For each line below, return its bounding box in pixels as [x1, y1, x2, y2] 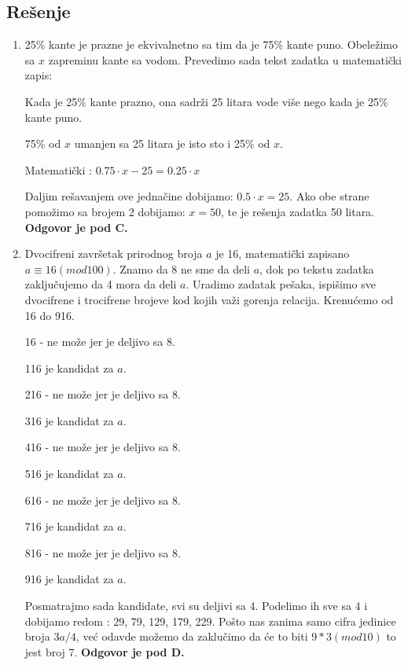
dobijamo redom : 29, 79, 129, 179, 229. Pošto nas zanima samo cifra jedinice [24, 612, 396, 629]
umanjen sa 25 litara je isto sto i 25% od [74, 135, 270, 152]
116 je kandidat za [24, 359, 114, 376]
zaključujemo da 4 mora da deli [24, 276, 177, 292]
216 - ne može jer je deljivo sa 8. [24, 386, 181, 402]
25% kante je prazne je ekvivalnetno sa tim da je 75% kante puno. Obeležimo [24, 36, 398, 53]
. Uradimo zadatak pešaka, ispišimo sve [186, 276, 376, 292]
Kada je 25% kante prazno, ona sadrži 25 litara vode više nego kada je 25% [24, 93, 388, 109]
